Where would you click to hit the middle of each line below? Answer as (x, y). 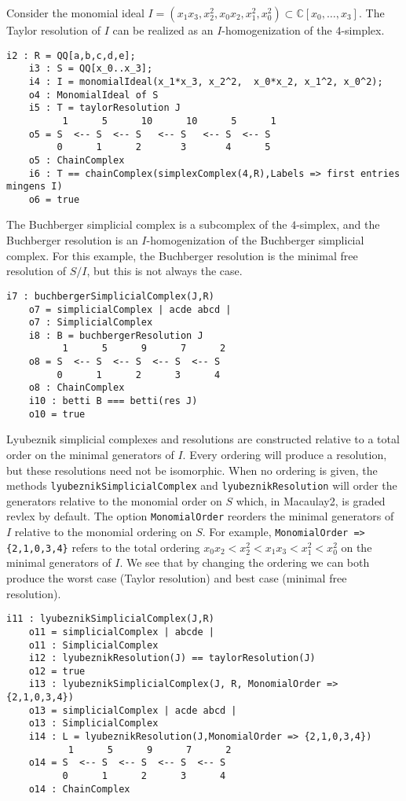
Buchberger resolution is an (72, 240)
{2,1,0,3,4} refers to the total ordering (103, 547)
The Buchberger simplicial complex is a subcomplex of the (147, 224)
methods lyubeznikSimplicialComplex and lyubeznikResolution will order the (202, 485)
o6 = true (54, 199)
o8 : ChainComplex (77, 388)
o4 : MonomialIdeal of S (93, 95)
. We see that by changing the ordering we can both (245, 562)
